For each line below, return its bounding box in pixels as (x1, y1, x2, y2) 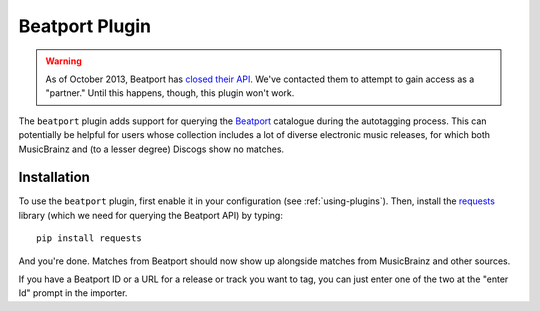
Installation (18, 169, 90, 186)
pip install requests (36, 233, 142, 244)
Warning (45, 55, 82, 67)
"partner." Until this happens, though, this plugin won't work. (45, 87, 295, 99)
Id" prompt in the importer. (18, 287, 128, 299)
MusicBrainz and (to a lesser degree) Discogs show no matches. (18, 143, 285, 155)
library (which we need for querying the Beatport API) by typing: (18, 209, 284, 221)
